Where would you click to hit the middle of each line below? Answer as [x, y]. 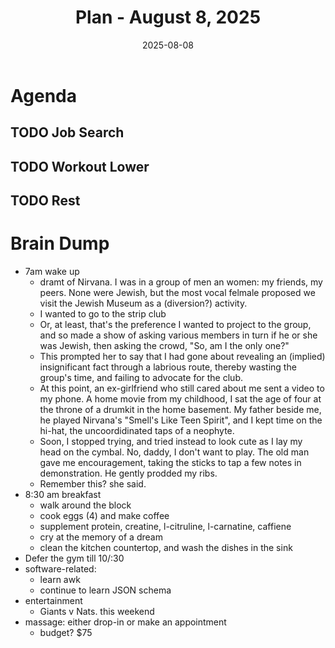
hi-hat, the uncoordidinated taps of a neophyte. [137, 431]
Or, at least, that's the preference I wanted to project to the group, [175, 325]
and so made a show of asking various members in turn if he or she [178, 335]
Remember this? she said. [93, 484]
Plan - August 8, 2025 [168, 17]
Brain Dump [60, 243]
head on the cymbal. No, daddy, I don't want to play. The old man [174, 452]
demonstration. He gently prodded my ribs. [128, 473]
